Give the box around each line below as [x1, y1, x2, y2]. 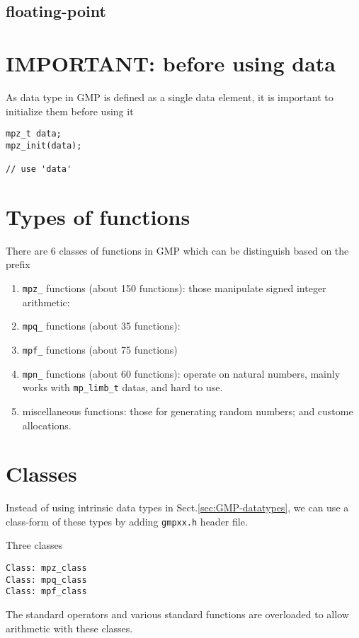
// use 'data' [6, 164, 72, 175]
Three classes [6, 538, 63, 552]
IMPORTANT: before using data [6, 48, 336, 77]
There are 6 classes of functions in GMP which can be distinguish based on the [6, 243, 349, 257]
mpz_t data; [6, 129, 62, 139]
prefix [6, 257, 30, 272]
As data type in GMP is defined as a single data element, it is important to [6, 89, 334, 104]
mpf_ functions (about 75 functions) [22, 342, 178, 356]
